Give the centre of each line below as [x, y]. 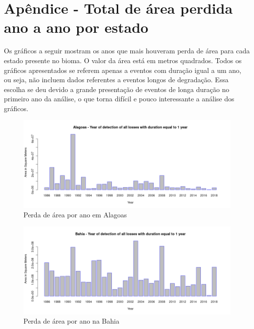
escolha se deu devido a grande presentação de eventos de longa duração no [117, 89]
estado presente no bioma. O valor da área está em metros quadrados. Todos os [123, 60]
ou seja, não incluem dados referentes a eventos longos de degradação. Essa [116, 80]
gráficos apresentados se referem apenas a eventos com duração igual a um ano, [123, 70]
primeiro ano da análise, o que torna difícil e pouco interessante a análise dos [119, 99]
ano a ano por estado [76, 27]
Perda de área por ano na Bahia [72, 321]
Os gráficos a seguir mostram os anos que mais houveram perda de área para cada [127, 51]
